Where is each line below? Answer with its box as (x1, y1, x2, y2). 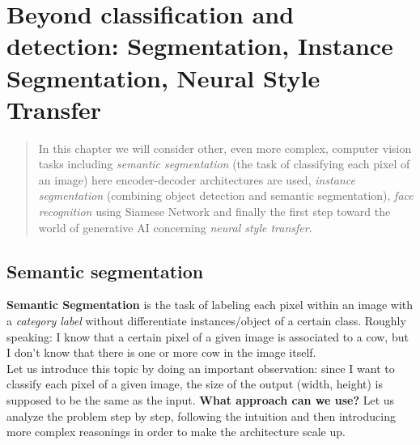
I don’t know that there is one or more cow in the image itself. (6, 344, 316, 361)
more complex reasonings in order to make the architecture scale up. (6, 423, 346, 440)
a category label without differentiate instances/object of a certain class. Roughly (6, 312, 406, 329)
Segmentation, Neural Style (6, 61, 320, 94)
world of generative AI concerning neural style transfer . (38, 218, 312, 235)
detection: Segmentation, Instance (6, 29, 393, 62)
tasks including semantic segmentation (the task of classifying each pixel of (38, 155, 410, 172)
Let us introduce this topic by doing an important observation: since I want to (6, 359, 395, 376)
